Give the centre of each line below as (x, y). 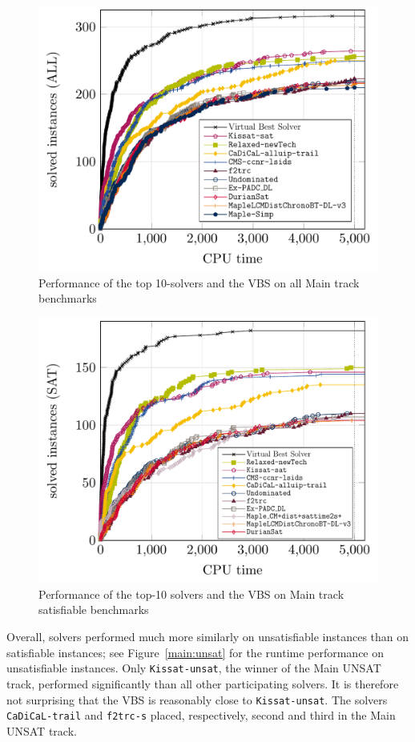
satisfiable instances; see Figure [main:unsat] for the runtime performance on (195, 652)
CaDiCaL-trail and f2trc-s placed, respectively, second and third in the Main (201, 715)
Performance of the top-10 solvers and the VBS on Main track (191, 594)
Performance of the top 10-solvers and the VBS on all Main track (199, 282)
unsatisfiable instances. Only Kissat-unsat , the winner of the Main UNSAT (194, 668)
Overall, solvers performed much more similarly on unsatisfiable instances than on (208, 637)
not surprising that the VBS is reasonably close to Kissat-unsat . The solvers (197, 699)
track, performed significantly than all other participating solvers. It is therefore (203, 683)
